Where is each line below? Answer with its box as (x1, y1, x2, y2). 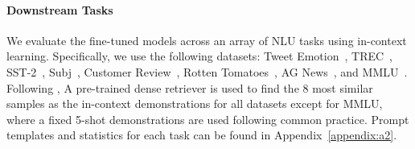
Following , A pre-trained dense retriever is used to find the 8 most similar (6, 79, 373, 96)
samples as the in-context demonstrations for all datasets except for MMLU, (6, 95, 383, 112)
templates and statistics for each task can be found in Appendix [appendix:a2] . (6, 126, 397, 143)
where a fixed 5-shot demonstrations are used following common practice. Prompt (6, 110, 409, 127)
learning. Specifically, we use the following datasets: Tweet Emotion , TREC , (6, 48, 392, 64)
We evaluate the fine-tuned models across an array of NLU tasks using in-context (6, 31, 407, 48)
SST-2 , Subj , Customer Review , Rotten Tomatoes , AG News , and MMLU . (6, 63, 408, 80)
